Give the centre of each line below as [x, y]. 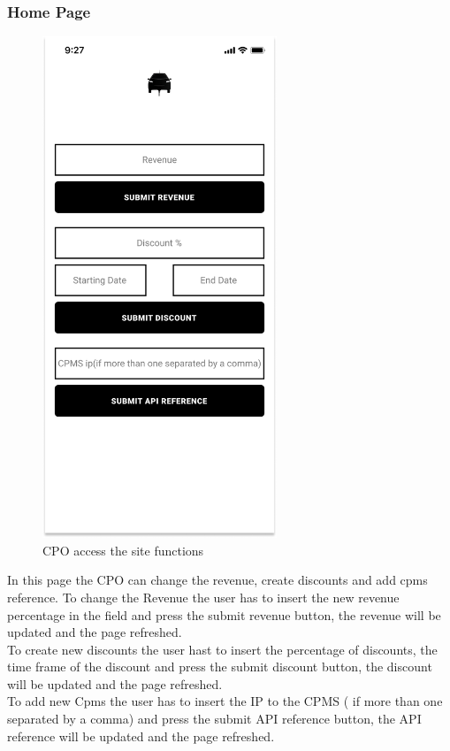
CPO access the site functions [123, 550]
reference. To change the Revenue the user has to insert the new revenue [203, 597]
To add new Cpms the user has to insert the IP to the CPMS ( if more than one [225, 701]
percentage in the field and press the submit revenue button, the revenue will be [224, 614]
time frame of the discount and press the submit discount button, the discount [220, 667]
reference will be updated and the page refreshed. [141, 736]
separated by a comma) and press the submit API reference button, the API [214, 719]
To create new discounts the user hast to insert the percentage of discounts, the [222, 649]
